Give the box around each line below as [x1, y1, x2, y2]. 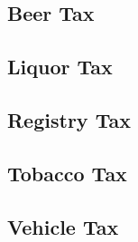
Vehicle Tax [7, 212, 119, 240]
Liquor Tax [7, 53, 113, 81]
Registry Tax [7, 105, 131, 133]
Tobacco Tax [7, 159, 127, 187]
